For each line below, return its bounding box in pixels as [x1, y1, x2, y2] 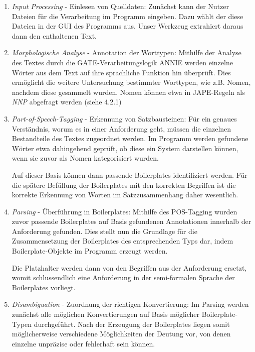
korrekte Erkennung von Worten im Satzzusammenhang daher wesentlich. [12, 189, 238, 200]
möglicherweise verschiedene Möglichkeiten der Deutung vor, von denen [12, 328, 231, 339]
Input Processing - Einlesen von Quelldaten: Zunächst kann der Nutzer [12, 1, 229, 11]
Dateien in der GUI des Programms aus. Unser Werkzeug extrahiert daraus [12, 21, 243, 31]
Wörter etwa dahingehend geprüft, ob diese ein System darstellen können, [12, 143, 238, 153]
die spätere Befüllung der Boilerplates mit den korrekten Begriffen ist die [12, 179, 236, 190]
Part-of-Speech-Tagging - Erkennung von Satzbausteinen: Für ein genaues [12, 113, 237, 124]
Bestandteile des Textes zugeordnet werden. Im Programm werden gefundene [12, 133, 248, 144]
